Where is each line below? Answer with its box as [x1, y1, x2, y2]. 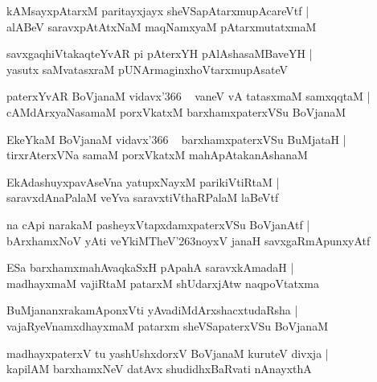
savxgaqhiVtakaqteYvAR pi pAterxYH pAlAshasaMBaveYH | [6, 45, 313, 62]
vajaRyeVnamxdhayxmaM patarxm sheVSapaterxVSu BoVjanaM [6, 317, 328, 334]
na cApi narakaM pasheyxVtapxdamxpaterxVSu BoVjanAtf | [6, 216, 310, 232]
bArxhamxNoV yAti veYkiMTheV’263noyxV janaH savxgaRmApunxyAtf [6, 232, 371, 249]
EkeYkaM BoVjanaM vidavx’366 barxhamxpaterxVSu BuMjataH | [6, 130, 346, 147]
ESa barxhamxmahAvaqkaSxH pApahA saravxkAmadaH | [6, 259, 294, 276]
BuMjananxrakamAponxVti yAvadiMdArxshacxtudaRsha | [6, 302, 298, 318]
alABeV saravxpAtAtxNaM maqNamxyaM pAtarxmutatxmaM [6, 18, 317, 35]
